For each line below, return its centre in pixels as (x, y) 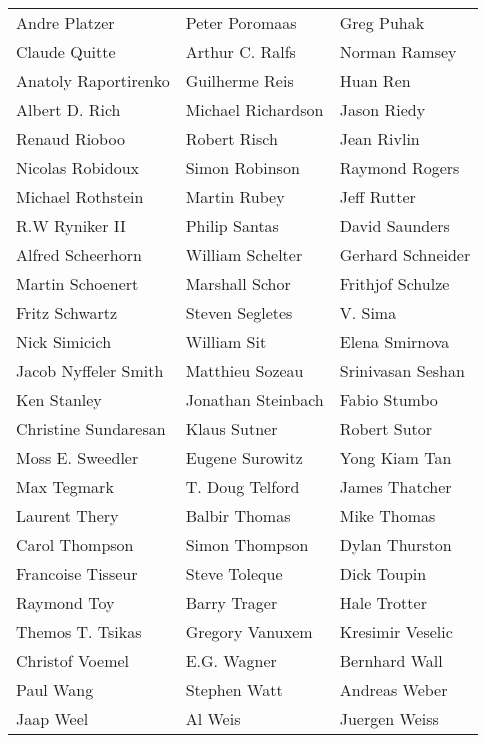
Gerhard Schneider (405, 254)
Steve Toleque (234, 573)
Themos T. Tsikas (79, 631)
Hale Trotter (383, 602)
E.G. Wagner (231, 660)
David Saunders (394, 225)
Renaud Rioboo (70, 138)
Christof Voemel (73, 660)
